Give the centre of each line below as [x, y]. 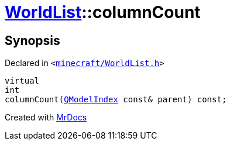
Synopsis [32, 40]
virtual [22, 81]
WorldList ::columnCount [103, 12]
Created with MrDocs [46, 118]
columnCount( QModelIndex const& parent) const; [116, 100]
